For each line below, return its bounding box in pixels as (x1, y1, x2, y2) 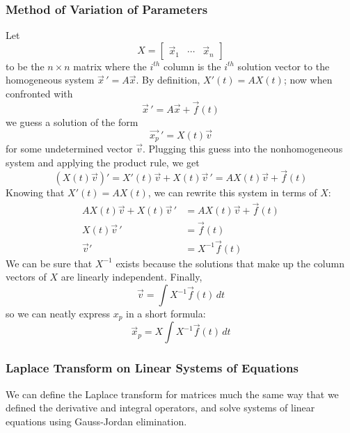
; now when (283, 72, 333, 87)
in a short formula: (126, 306, 206, 321)
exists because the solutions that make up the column (116, 255, 344, 270)
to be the (6, 58, 45, 73)
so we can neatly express (6, 306, 110, 321)
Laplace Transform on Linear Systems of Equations (6, 359, 299, 377)
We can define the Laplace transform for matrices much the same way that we (6, 386, 339, 401)
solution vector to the (237, 58, 330, 73)
